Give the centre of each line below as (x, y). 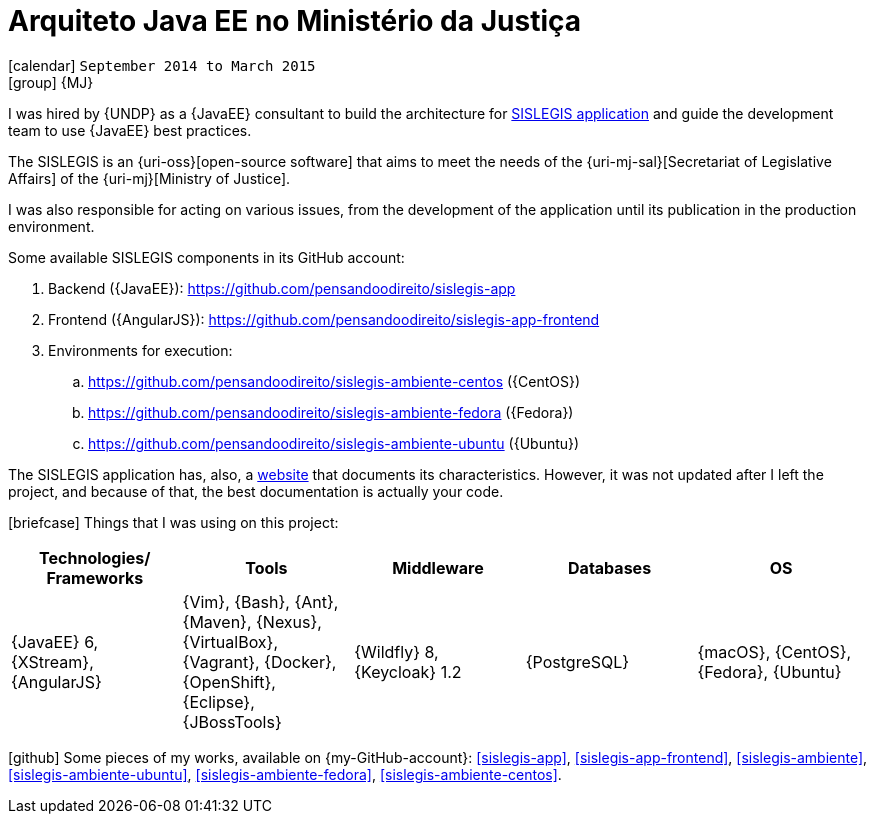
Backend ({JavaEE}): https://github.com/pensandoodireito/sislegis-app (282, 288)
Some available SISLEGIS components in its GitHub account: (206, 257)
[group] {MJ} (51, 82)
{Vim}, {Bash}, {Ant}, (260, 601)
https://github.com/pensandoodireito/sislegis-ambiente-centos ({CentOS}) (334, 381)
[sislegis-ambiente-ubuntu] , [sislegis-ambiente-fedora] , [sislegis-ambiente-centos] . (285, 774)
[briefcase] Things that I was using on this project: (173, 522)
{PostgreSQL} (577, 661)
